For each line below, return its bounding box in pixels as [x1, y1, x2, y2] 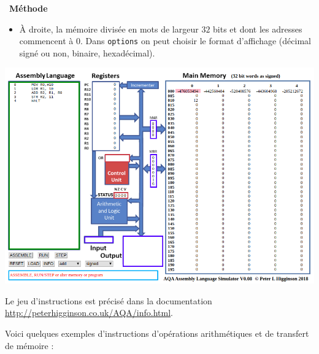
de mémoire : [5, 339, 54, 352]
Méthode [9, 2, 48, 14]
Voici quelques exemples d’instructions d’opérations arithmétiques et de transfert [5, 327, 309, 340]
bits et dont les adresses [213, 22, 302, 35]
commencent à [19, 34, 74, 47]
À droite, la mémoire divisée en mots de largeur [19, 22, 199, 35]
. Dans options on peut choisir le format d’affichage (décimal [80, 34, 311, 47]
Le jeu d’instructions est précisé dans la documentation [5, 294, 212, 307]
